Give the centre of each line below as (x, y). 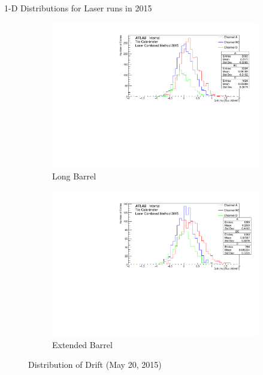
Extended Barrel (82, 344)
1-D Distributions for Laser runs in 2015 (78, 8)
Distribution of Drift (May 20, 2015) (95, 365)
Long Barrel (74, 176)
